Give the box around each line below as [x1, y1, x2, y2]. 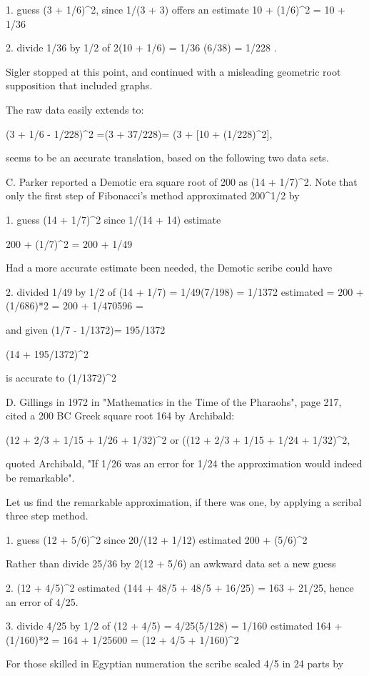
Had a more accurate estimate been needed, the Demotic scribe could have [6, 260, 333, 275]
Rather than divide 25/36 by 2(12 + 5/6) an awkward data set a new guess [6, 556, 336, 571]
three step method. [6, 508, 89, 523]
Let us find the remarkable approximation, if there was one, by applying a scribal [6, 494, 362, 509]
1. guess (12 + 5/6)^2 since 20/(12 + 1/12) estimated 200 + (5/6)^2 [6, 532, 308, 547]
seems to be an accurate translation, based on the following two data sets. [6, 150, 329, 165]
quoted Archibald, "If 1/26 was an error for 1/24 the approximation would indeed [6, 456, 363, 471]
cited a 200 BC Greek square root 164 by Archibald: [6, 408, 235, 423]
